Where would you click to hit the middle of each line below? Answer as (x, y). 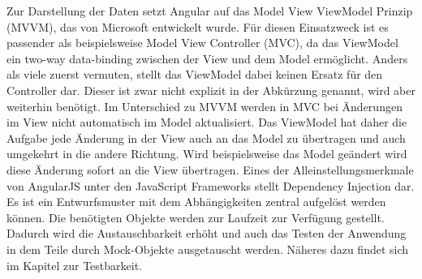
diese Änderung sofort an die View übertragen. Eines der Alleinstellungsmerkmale (210, 169)
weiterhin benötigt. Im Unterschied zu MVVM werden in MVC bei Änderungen (205, 106)
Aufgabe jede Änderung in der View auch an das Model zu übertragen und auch (206, 137)
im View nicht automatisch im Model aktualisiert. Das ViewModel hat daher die (207, 122)
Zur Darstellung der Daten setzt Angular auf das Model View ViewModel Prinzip (210, 11)
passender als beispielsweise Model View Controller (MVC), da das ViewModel (202, 43)
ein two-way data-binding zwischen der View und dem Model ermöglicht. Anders (207, 58)
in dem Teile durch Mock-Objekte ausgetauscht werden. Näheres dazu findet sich (208, 249)
